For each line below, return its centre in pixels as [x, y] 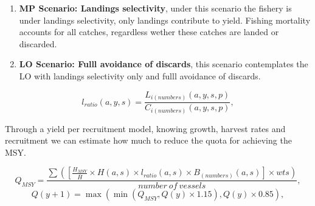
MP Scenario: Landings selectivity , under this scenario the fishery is [155, 8]
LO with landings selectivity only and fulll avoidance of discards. [140, 75]
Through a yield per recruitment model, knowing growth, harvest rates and [145, 128]
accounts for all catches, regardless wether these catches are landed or [149, 32]
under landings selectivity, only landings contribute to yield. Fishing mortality [165, 20]
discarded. [38, 43]
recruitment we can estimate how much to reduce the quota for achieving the [148, 140]
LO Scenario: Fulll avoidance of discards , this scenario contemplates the [164, 64]
